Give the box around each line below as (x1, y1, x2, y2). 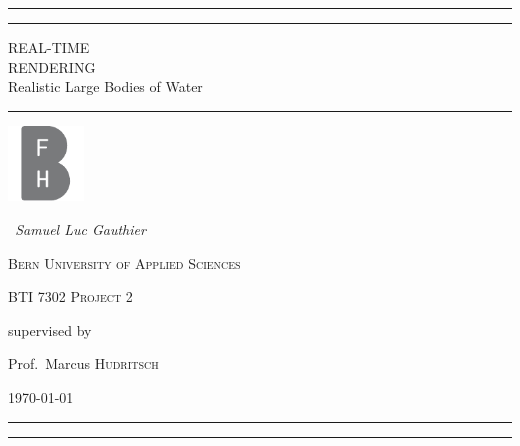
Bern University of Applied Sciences (8, 252, 241, 273)
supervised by (8, 319, 92, 340)
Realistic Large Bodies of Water (8, 76, 203, 97)
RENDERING (8, 56, 96, 77)
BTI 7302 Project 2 (8, 286, 133, 307)
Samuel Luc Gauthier (15, 218, 146, 239)
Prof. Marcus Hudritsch (8, 353, 159, 374)
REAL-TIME (8, 37, 90, 57)
